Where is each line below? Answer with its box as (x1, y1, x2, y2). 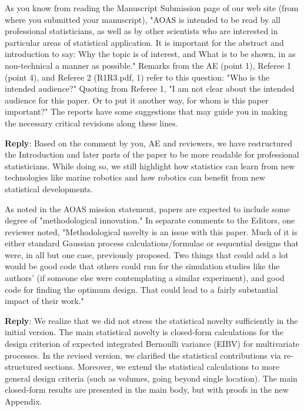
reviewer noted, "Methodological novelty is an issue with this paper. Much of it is (5, 225, 298, 238)
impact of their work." (5, 295, 84, 307)
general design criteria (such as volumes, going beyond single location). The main (5, 372, 298, 384)
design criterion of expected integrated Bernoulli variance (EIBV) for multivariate (5, 338, 300, 350)
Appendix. (5, 395, 42, 407)
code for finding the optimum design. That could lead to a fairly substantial (5, 283, 278, 295)
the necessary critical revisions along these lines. (5, 116, 178, 129)
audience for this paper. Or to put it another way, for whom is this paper (5, 93, 269, 106)
